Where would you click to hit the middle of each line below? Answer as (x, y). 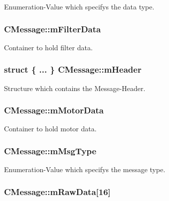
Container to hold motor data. (50, 129)
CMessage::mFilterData (53, 29)
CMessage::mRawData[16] (57, 191)
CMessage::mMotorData (54, 110)
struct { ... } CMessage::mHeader (73, 69)
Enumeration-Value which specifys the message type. (85, 169)
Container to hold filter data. (48, 47)
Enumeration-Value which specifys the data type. (79, 6)
